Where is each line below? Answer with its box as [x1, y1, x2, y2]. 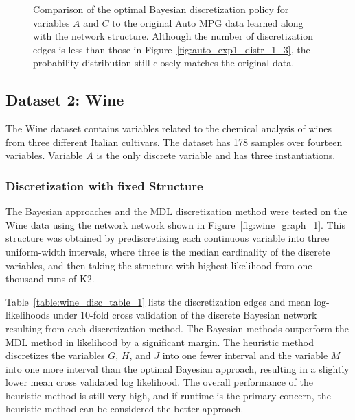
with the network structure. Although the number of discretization [33, 29, 313, 43]
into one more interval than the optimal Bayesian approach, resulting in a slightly [5, 361, 350, 375]
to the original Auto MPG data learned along [112, 15, 304, 29]
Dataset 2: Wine [5, 89, 124, 110]
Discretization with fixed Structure [5, 177, 203, 194]
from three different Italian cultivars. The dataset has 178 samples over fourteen [5, 134, 343, 149]
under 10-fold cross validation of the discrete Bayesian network [53, 308, 317, 322]
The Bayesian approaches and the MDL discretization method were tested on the [5, 204, 347, 219]
